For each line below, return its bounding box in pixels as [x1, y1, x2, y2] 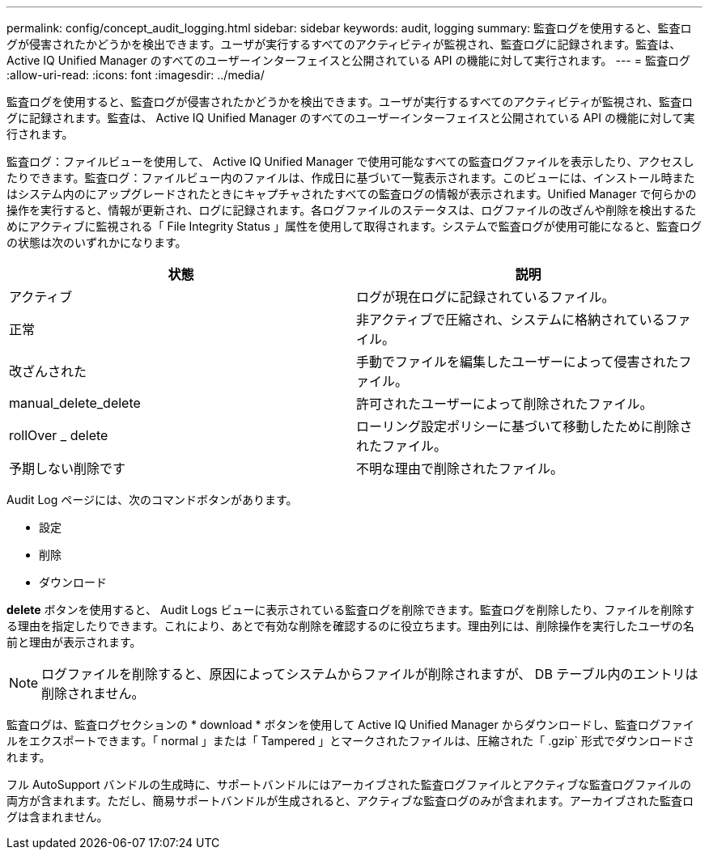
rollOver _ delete [9, 427, 108, 443]
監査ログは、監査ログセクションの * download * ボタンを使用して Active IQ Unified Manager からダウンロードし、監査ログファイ [6, 718, 694, 731]
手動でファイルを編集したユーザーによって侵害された [356, 354, 679, 370]
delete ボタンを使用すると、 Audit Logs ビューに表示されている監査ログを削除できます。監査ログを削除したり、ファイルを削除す [6, 603, 695, 617]
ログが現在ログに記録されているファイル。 [356, 289, 615, 305]
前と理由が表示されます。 [6, 635, 142, 649]
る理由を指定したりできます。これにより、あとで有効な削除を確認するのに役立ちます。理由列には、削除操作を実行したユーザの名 [6, 619, 694, 633]
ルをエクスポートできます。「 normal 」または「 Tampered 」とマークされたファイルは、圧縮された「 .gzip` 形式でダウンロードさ [6, 734, 694, 748]
